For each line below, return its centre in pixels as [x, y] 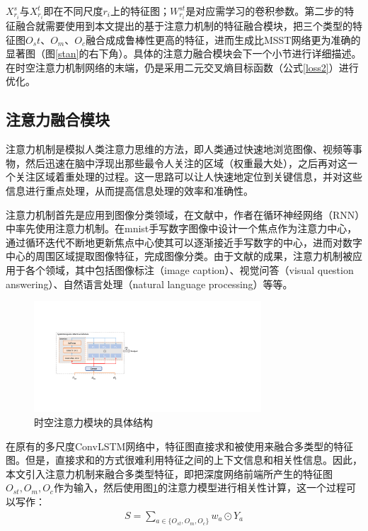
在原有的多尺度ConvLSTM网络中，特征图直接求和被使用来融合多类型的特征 [180, 446]
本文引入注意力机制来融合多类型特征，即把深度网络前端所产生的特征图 [169, 473]
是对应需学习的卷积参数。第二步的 [265, 11]
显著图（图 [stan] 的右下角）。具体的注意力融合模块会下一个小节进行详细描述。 [184, 53]
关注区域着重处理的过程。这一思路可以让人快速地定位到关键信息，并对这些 [189, 177]
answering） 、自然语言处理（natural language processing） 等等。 [149, 284]
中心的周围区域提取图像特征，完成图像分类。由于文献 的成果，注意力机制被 [179, 256]
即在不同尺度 [73, 11]
